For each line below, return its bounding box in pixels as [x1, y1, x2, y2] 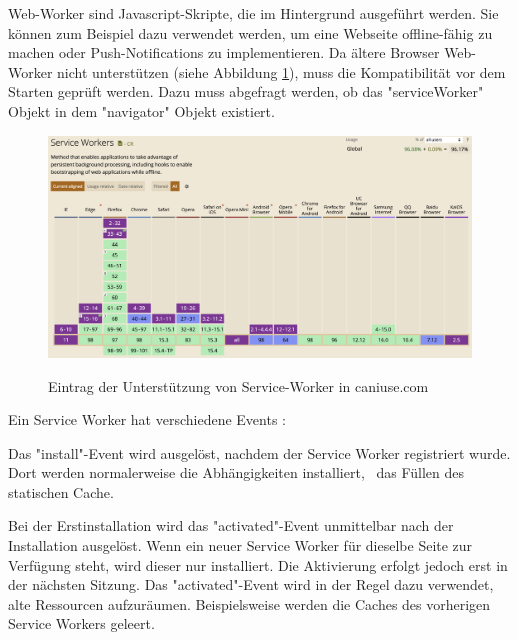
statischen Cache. [8, 481, 114, 502]
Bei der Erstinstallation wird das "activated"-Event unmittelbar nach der [8, 515, 454, 536]
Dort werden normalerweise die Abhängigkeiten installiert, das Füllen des [8, 462, 464, 483]
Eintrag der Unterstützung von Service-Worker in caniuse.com [48, 375, 429, 396]
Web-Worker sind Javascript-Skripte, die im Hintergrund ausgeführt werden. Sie [8, 3, 499, 23]
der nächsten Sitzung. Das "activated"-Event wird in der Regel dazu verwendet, [8, 574, 494, 595]
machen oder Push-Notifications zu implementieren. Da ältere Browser [8, 42, 440, 63]
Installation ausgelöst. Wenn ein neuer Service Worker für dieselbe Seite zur [8, 535, 473, 556]
